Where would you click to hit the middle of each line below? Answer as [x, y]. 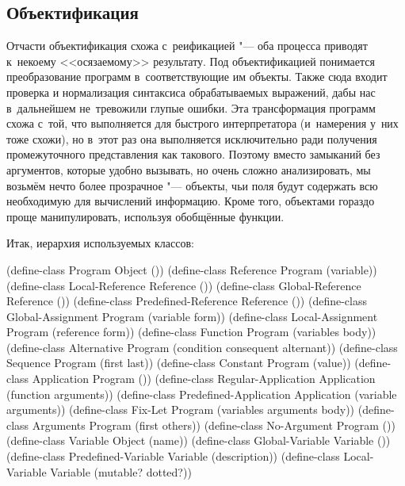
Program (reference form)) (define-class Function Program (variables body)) [191, 332]
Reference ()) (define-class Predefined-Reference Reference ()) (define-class [187, 301]
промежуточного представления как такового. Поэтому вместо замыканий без [193, 154]
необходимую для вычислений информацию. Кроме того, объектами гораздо [191, 201]
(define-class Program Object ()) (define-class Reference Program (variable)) [192, 269]
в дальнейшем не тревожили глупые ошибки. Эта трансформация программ [191, 107]
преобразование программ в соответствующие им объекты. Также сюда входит [197, 77]
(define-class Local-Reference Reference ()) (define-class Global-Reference [184, 285]
